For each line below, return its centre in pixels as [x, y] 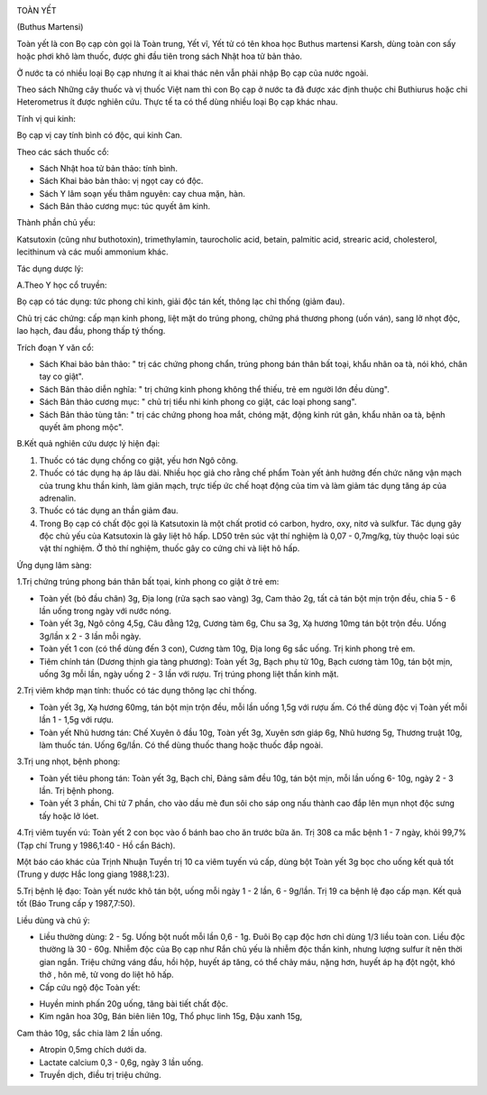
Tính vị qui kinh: [46, 118]
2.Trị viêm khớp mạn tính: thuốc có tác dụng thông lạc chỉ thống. [137, 691]
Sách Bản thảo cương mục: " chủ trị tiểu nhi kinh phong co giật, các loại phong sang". [198, 402]
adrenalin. [58, 498]
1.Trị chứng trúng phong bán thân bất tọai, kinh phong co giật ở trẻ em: [148, 582]
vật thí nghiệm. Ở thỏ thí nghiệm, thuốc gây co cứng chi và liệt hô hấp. [170, 548]
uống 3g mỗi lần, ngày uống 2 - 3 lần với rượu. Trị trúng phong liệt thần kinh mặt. [189, 674]
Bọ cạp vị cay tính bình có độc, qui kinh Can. [100, 135]
